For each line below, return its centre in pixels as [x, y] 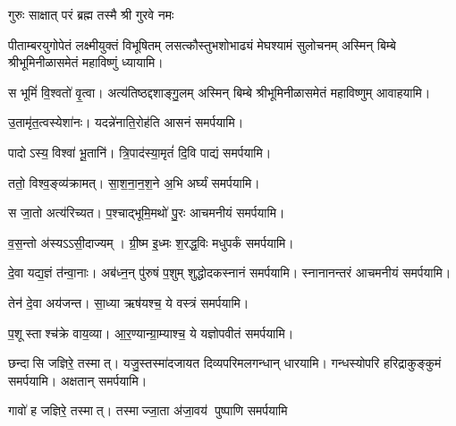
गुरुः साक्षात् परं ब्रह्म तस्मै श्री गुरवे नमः [91, 14]
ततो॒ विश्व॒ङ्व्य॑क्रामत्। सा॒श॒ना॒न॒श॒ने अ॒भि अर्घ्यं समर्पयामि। [134, 182]
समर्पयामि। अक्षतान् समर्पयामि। [78, 380]
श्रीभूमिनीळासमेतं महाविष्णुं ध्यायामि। [86, 62]
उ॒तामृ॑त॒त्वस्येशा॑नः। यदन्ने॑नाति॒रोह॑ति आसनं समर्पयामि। [126, 122]
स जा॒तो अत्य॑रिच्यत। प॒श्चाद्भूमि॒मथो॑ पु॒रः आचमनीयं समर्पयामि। [147, 213]
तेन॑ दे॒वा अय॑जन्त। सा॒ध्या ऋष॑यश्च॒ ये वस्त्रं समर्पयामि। [129, 302]
